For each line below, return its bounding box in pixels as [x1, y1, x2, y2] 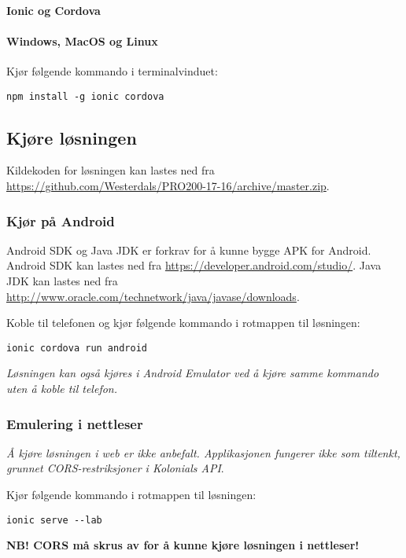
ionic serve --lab [6, 514, 102, 526]
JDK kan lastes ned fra [6, 273, 118, 289]
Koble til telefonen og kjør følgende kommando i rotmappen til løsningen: [6, 314, 360, 331]
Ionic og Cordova [6, 2, 101, 18]
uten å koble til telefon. [6, 380, 117, 397]
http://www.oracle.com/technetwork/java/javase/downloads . [6, 288, 300, 304]
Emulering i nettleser [6, 413, 143, 433]
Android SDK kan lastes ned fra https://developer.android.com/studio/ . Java [6, 257, 382, 273]
